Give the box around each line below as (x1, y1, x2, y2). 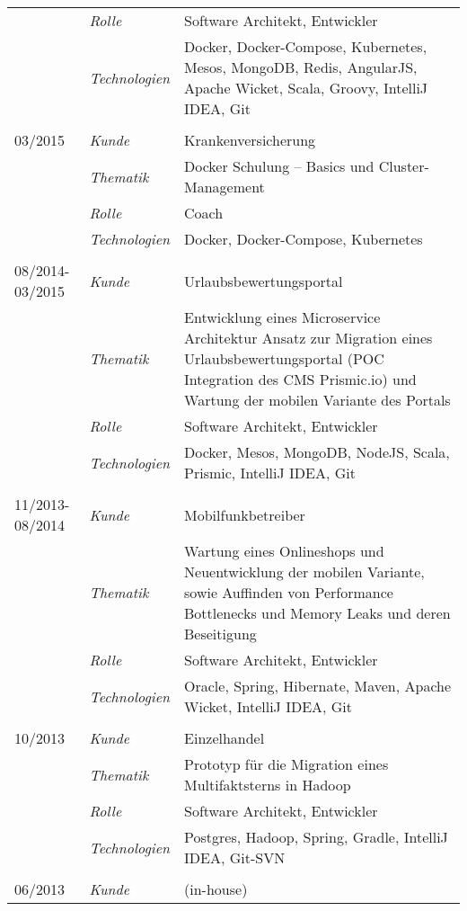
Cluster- (378, 156, 429, 176)
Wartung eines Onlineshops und (184, 540, 384, 561)
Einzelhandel (184, 728, 265, 748)
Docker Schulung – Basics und (184, 156, 374, 176)
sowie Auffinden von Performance (184, 582, 393, 603)
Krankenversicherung (184, 130, 316, 150)
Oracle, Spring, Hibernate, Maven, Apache (184, 675, 452, 696)
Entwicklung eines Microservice (184, 307, 381, 327)
